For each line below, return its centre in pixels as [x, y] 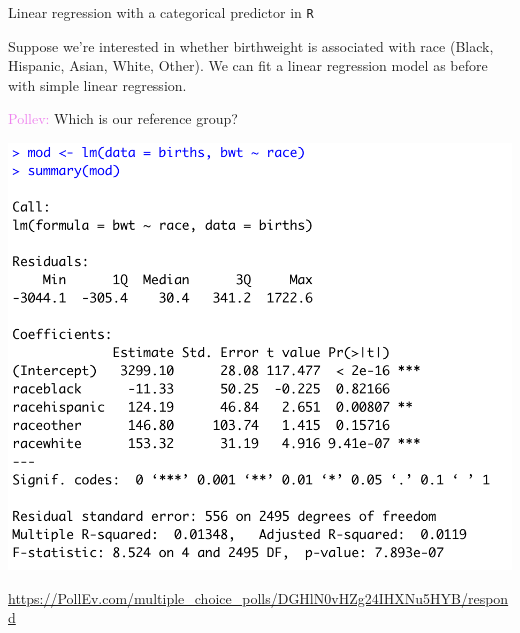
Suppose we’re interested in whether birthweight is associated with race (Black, [251, 45]
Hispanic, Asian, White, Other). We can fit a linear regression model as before [248, 65]
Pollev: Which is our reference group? [123, 118]
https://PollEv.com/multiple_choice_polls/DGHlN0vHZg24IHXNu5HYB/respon [258, 597]
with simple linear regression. [97, 84]
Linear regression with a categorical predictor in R [161, 12]
